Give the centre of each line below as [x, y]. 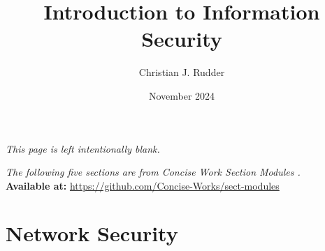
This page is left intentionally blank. [83, 148]
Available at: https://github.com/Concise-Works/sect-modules [143, 185]
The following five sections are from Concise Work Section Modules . [153, 172]
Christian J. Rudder [182, 72]
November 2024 [182, 95]
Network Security [92, 233]
